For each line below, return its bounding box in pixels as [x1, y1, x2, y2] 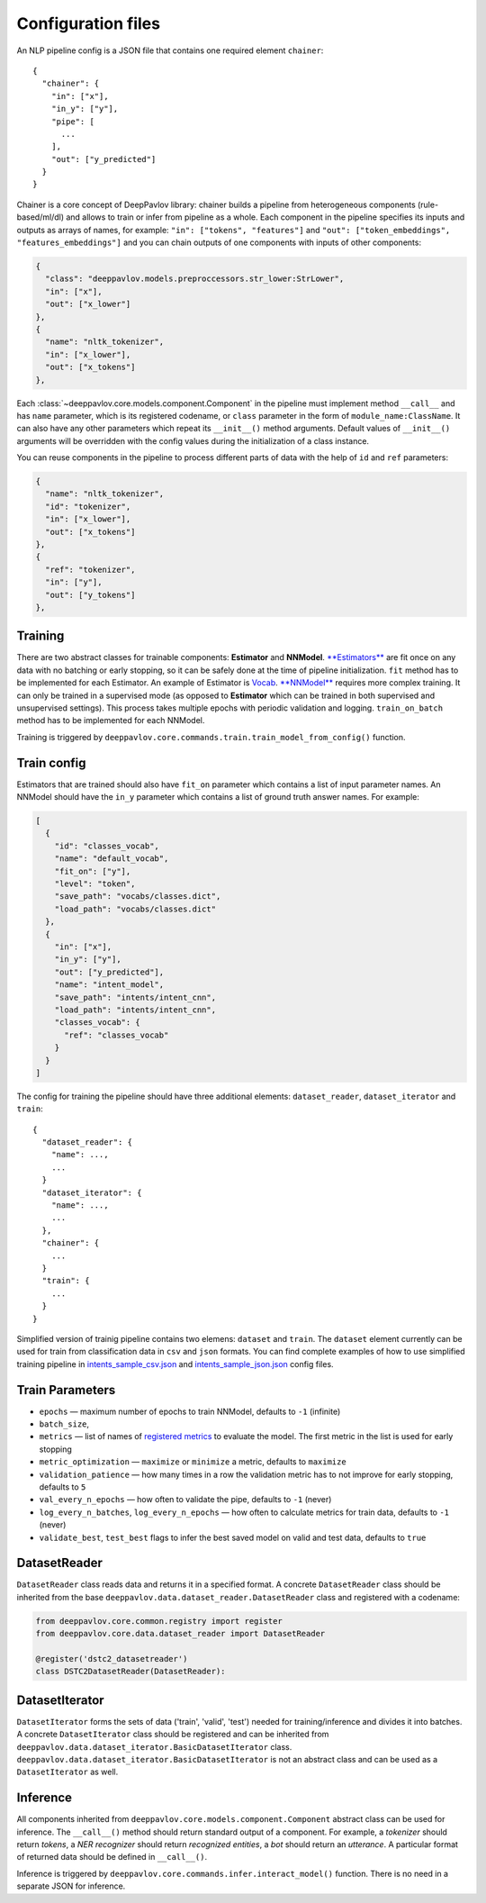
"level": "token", [54, 879, 136, 889]
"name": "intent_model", [54, 980, 165, 990]
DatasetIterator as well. [16, 1766, 119, 1778]
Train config [16, 755, 86, 770]
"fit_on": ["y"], [54, 865, 131, 876]
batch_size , [39, 1418, 90, 1429]
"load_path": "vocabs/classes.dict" [54, 903, 216, 914]
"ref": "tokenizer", [45, 564, 136, 575]
